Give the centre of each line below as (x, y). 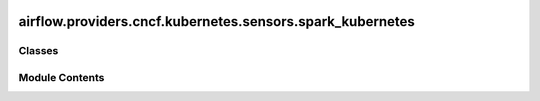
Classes (38, 51)
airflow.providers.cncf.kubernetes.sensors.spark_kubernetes (216, 21)
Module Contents (61, 77)
